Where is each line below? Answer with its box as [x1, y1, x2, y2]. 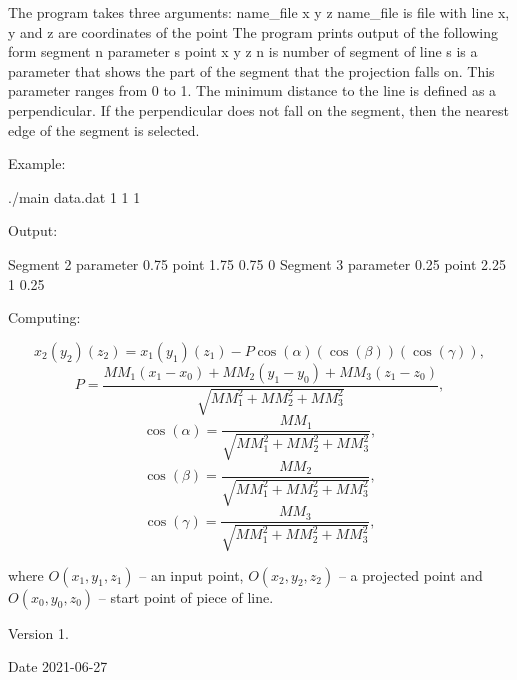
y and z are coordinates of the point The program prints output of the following [8, 21, 498, 42]
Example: [8, 153, 66, 174]
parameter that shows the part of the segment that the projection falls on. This [8, 60, 495, 81]
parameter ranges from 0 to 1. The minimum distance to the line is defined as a [8, 80, 497, 101]
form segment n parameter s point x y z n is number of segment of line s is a [8, 41, 478, 62]
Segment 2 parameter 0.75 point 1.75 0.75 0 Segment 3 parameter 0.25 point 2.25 [8, 253, 506, 274]
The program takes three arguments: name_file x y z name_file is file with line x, [8, 2, 510, 22]
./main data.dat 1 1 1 [8, 186, 141, 207]
